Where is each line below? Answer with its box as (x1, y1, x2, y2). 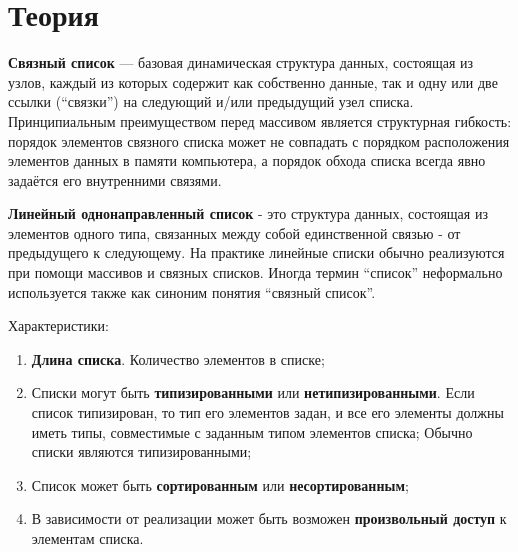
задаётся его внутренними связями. (8, 169, 222, 190)
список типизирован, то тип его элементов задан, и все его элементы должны (31, 402, 504, 423)
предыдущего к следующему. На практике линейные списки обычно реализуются (8, 242, 505, 263)
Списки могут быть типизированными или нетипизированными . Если (31, 382, 475, 403)
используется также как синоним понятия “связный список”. (8, 281, 376, 302)
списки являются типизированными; (31, 441, 252, 462)
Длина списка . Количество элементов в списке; (31, 348, 325, 369)
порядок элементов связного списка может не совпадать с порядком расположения (8, 130, 510, 151)
